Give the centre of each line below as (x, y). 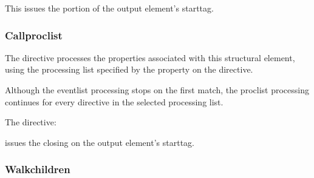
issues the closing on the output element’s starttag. (100, 142)
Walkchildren (38, 169)
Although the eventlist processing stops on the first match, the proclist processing (157, 90)
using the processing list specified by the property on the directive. (129, 69)
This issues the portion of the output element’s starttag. (109, 8)
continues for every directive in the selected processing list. (114, 101)
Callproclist (34, 35)
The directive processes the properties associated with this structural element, (150, 57)
